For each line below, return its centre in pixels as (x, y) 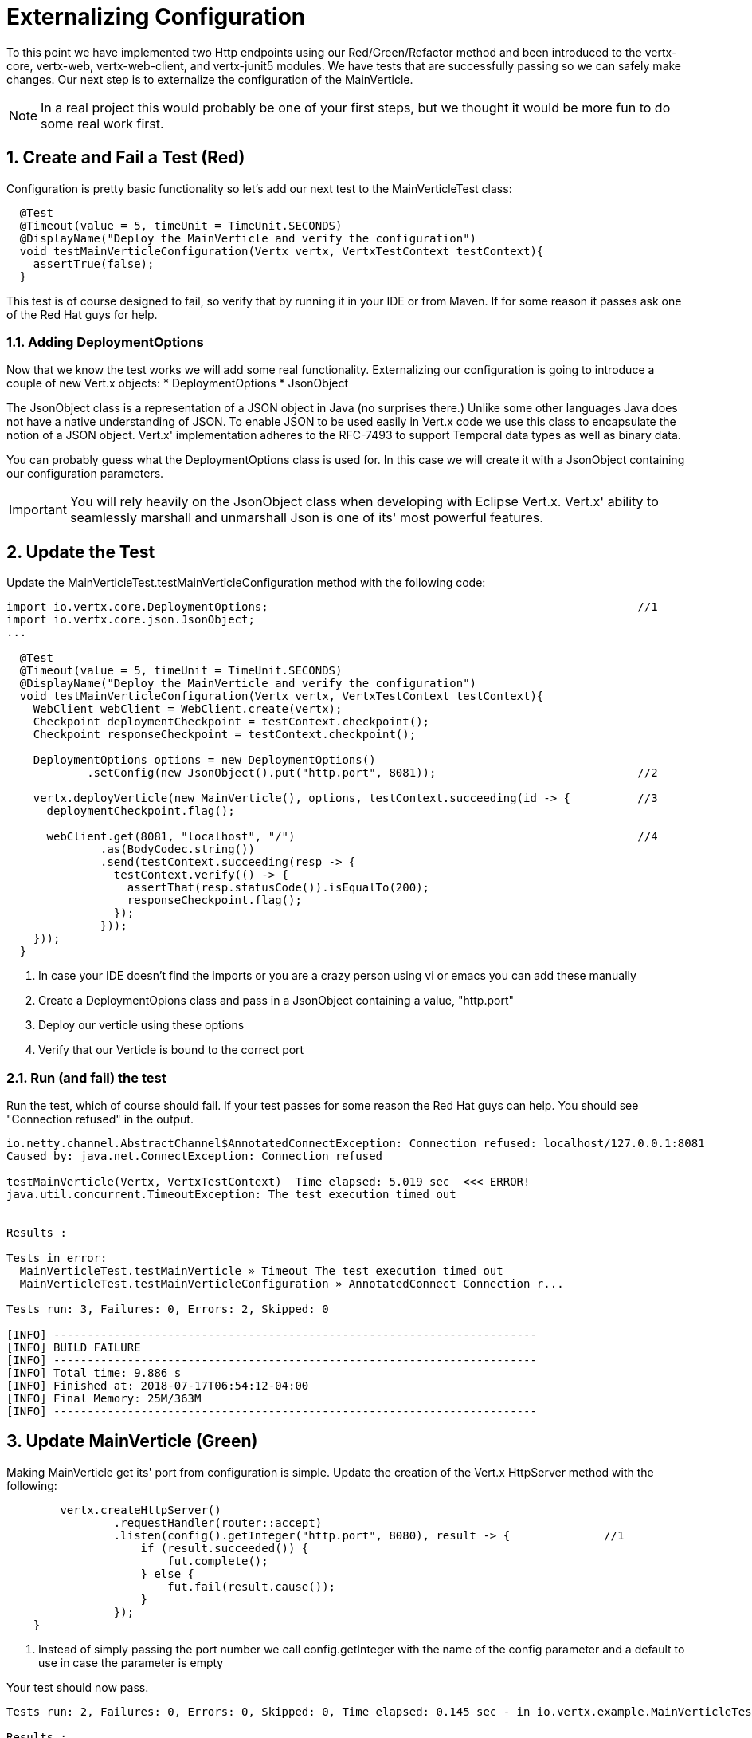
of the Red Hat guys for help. (82, 314)
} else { (168, 1573)
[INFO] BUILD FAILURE (74, 1347)
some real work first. (102, 123)
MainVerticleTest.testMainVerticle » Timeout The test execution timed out (261, 1270)
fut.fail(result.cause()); (252, 1586)
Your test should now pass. (78, 1687)
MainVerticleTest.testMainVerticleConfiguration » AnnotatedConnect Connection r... (292, 1283)
